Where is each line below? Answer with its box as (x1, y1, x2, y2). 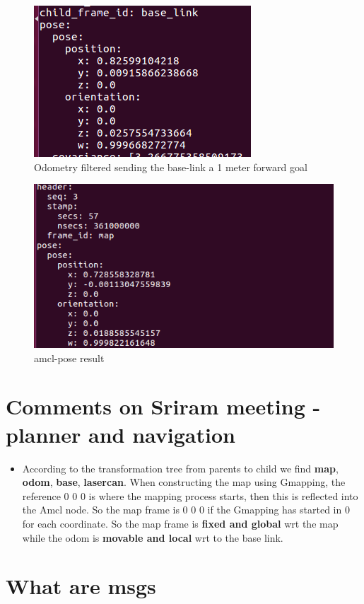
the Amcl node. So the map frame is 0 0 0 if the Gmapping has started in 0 (22, 502, 350, 517)
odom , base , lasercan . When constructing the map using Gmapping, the (22, 475, 346, 489)
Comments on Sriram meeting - (6, 392, 321, 421)
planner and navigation (6, 419, 235, 448)
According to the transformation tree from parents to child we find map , (22, 460, 339, 475)
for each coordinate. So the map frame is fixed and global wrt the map (22, 516, 339, 530)
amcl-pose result (34, 350, 105, 365)
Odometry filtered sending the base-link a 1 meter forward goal (34, 159, 307, 174)
